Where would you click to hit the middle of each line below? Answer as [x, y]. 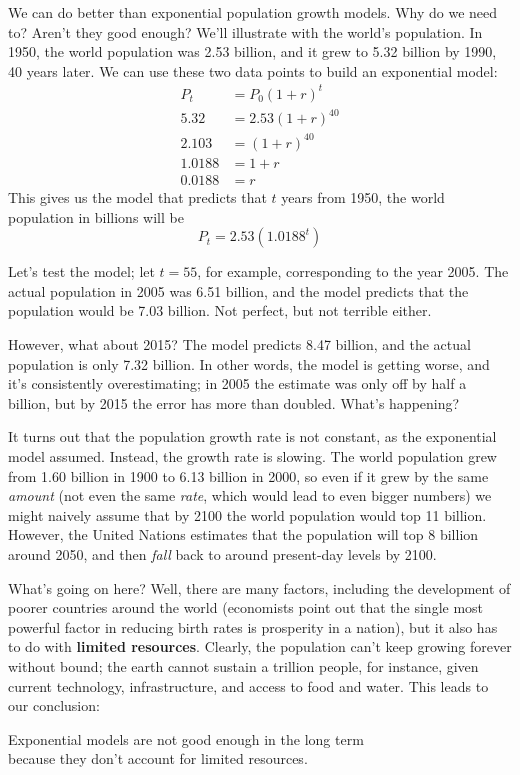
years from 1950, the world [363, 197]
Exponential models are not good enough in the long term [186, 738]
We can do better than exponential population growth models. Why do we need [253, 12]
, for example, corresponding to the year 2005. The [353, 271]
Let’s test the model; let [81, 271]
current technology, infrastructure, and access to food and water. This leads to [248, 685]
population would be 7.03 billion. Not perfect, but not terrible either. [220, 310]
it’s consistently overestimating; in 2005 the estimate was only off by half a [237, 383]
